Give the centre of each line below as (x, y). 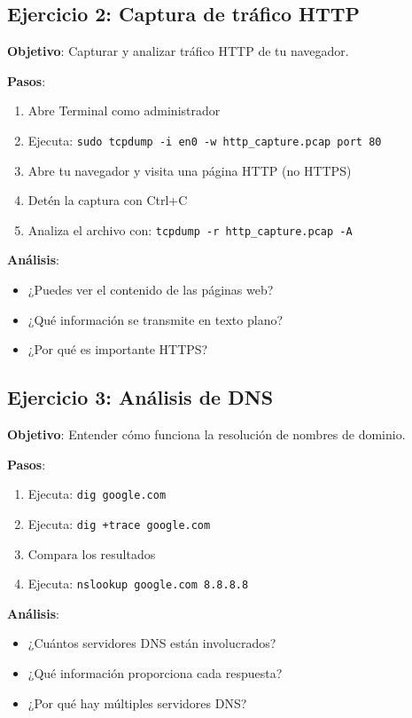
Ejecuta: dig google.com (97, 494)
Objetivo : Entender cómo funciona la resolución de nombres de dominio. (206, 434)
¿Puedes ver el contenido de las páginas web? (151, 290)
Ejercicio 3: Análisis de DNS (140, 397)
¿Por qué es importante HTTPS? (118, 349)
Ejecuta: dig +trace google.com (119, 523)
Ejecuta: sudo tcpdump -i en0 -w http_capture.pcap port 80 (205, 140)
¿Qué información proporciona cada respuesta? (155, 673)
